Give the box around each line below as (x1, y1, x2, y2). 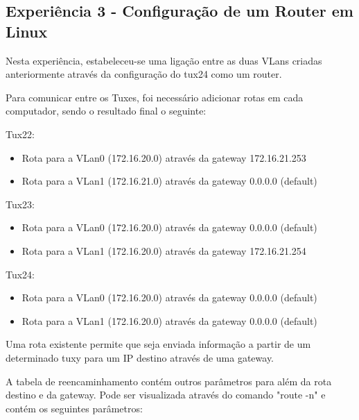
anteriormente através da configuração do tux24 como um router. (6, 67, 282, 81)
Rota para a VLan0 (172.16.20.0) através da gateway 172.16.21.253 (21, 150, 306, 165)
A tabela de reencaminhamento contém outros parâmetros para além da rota (6, 373, 332, 388)
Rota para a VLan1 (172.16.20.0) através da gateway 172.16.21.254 (21, 243, 306, 258)
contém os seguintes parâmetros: (6, 401, 143, 415)
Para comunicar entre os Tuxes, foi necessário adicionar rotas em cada (6, 90, 304, 104)
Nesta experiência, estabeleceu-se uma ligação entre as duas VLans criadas (6, 53, 322, 67)
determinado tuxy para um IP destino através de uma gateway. (6, 350, 274, 364)
